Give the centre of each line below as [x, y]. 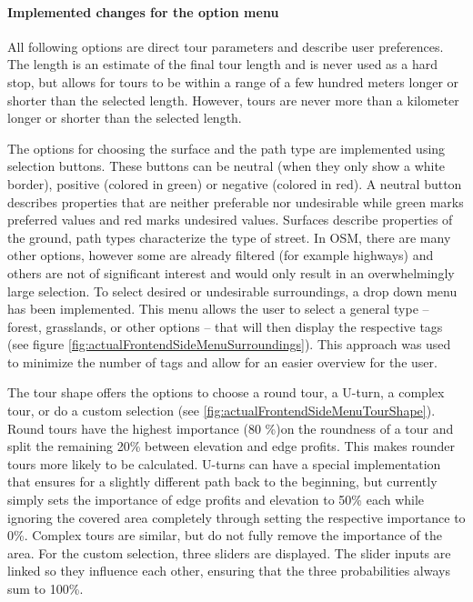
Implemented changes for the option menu [143, 11]
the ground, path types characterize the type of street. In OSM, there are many [229, 237]
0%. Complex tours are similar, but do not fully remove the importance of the [225, 535]
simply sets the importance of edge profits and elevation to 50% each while [216, 500]
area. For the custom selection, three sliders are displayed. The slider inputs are [229, 552]
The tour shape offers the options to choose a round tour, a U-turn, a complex [226, 392]
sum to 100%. [45, 589]
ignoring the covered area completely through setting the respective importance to [236, 517]
